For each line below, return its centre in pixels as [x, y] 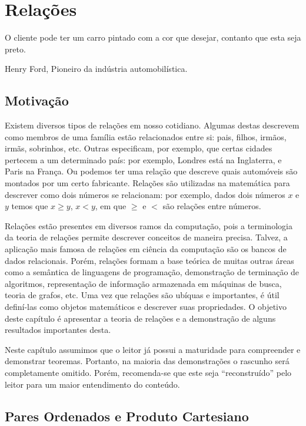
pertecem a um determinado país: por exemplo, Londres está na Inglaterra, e [143, 159]
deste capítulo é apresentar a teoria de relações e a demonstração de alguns [140, 318]
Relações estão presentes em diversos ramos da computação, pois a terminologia [149, 225]
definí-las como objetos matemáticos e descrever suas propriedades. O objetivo [146, 307]
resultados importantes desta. [58, 330]
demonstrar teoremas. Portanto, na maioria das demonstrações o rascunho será [147, 361]
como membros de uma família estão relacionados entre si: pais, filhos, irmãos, [146, 136]
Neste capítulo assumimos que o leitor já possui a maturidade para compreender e [153, 349]
